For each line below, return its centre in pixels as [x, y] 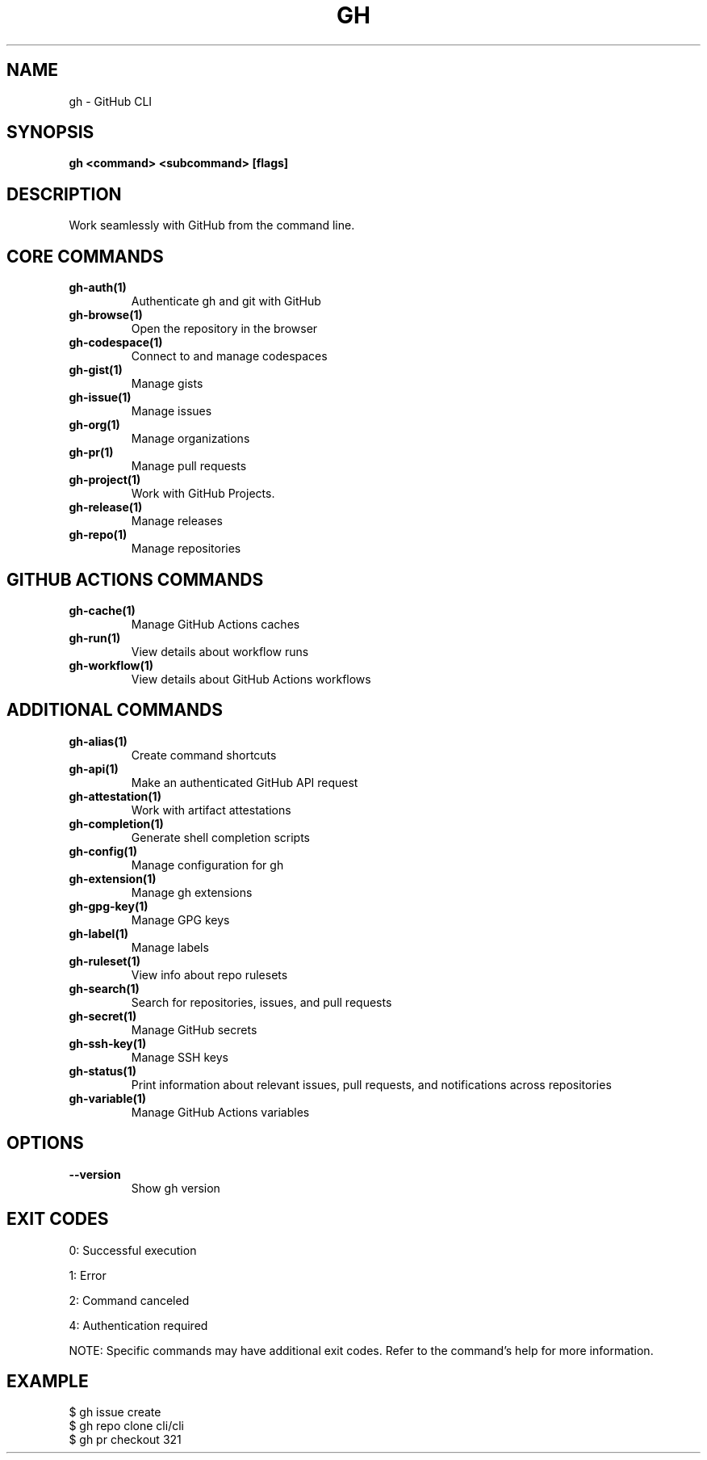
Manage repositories [186, 549]
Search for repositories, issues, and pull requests [261, 1002]
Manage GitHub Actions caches [215, 624]
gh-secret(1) [103, 1016]
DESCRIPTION [64, 194]
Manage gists [167, 384]
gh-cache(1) [102, 610]
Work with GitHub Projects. [203, 494]
